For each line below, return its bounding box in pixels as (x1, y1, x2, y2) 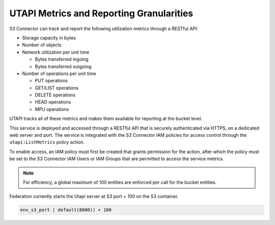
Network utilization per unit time (22, 49, 90, 55)
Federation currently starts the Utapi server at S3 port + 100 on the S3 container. (9, 193, 179, 199)
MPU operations (35, 106, 69, 112)
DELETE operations (35, 92, 76, 98)
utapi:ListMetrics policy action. (9, 139, 85, 145)
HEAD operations (35, 99, 71, 105)
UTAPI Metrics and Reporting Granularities (9, 8, 194, 19)
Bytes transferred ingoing (35, 56, 89, 62)
